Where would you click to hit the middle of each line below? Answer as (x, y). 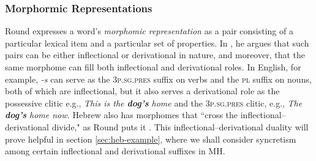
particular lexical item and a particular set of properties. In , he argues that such (157, 43)
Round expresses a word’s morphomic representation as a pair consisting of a (149, 31)
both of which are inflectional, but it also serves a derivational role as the (142, 91)
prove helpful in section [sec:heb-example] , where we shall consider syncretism (151, 139)
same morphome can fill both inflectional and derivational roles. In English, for (153, 67)
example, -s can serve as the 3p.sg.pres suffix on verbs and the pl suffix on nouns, (158, 79)
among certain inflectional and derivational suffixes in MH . (115, 151)
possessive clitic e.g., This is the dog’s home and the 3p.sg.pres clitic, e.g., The (154, 103)
